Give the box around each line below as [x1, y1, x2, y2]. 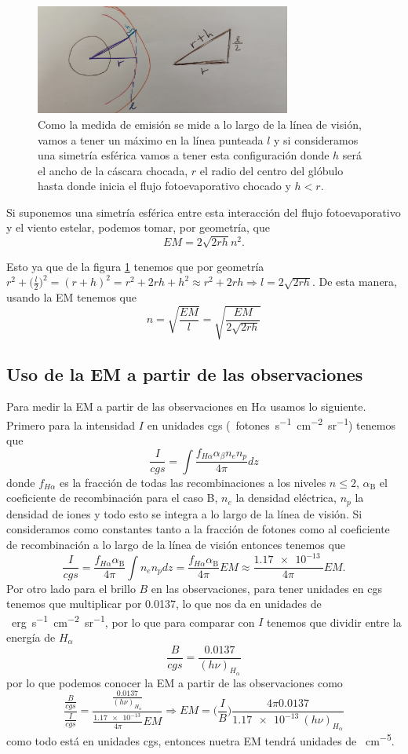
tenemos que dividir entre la [267, 613, 402, 630]
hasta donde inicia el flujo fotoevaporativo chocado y [38, 178, 291, 194]
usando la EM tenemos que [6, 289, 137, 306]
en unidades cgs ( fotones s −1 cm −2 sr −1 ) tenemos [147, 414, 395, 433]
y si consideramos [274, 131, 359, 148]
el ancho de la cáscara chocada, [38, 162, 188, 178]
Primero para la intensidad [6, 416, 136, 433]
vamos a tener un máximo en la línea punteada [38, 131, 264, 148]
